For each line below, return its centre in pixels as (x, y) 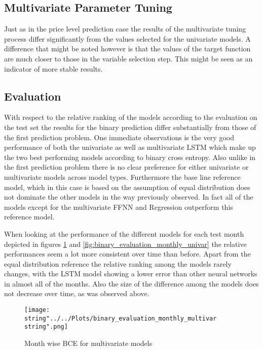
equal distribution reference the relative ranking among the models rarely (118, 263)
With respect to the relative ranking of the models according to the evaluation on (131, 117)
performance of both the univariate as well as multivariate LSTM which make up (130, 147)
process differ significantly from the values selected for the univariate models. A (127, 38)
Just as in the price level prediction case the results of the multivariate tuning (125, 29)
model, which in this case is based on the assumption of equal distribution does (127, 187)
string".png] (46, 327)
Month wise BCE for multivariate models (88, 343)
